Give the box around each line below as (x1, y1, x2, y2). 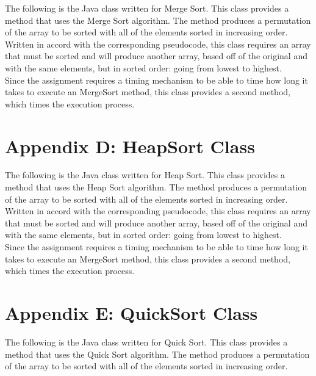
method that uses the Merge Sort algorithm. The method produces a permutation (5, 13, 311, 26)
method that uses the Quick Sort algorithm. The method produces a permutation (5, 347, 310, 360)
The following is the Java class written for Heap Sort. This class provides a (5, 168, 285, 181)
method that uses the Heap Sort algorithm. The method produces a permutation (5, 181, 307, 193)
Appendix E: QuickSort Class (5, 300, 258, 325)
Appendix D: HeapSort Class (5, 133, 255, 158)
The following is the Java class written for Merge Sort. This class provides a (5, 2, 289, 14)
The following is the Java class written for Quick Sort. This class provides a (5, 335, 288, 348)
